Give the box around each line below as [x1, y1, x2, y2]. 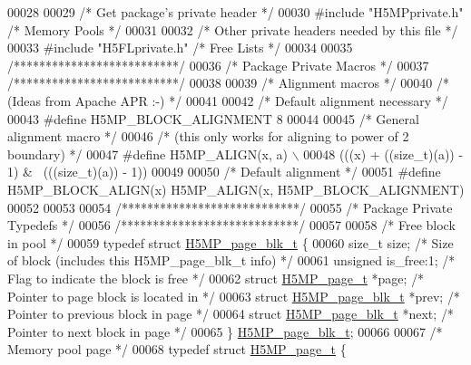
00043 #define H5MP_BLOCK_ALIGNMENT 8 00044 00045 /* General [7, 109, 419, 128]
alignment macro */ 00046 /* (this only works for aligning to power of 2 [7, 127, 409, 146]
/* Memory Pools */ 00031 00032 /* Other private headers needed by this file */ [7, 20, 458, 39]
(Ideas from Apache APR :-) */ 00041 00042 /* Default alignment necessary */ [7, 91, 448, 110]
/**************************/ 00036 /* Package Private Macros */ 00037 [7, 55, 429, 74]
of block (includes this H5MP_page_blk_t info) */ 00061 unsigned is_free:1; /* [7, 251, 456, 270]
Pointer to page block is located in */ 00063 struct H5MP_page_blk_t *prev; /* [7, 286, 460, 305]
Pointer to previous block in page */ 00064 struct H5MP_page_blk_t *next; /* [7, 304, 454, 323]
